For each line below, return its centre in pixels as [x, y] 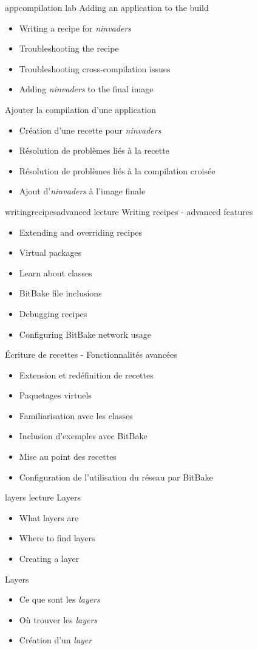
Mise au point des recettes [68, 457]
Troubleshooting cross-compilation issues [95, 68]
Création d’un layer [56, 640]
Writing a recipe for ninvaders [75, 28]
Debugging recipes [53, 313]
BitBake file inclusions [60, 293]
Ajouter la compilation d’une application [80, 109]
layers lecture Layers [43, 497]
